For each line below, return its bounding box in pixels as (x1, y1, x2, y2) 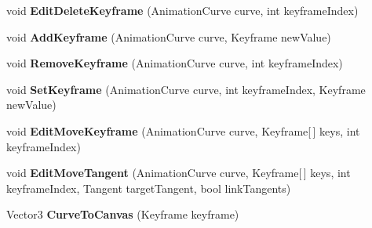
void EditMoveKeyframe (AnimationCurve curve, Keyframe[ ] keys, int (6, 122, 360, 139)
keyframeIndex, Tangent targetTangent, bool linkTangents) (6, 179, 291, 196)
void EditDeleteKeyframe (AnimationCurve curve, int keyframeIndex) (6, 2, 359, 18)
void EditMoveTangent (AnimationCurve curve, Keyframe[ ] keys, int (6, 165, 351, 181)
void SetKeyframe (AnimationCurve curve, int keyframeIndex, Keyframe (6, 81, 366, 97)
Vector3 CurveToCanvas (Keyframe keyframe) (6, 206, 239, 223)
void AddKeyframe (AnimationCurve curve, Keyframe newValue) (6, 28, 331, 45)
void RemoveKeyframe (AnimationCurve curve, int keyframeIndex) (6, 55, 343, 71)
